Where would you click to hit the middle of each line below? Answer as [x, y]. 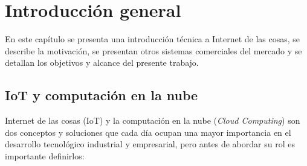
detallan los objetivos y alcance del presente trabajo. [102, 62]
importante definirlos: [45, 155]
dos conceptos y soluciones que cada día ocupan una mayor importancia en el [148, 132]
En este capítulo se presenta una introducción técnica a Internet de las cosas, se [153, 39]
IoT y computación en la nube [102, 95]
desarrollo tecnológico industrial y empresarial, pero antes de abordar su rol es [150, 144]
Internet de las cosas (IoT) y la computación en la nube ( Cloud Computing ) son [153, 120]
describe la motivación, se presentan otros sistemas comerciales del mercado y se [153, 50]
